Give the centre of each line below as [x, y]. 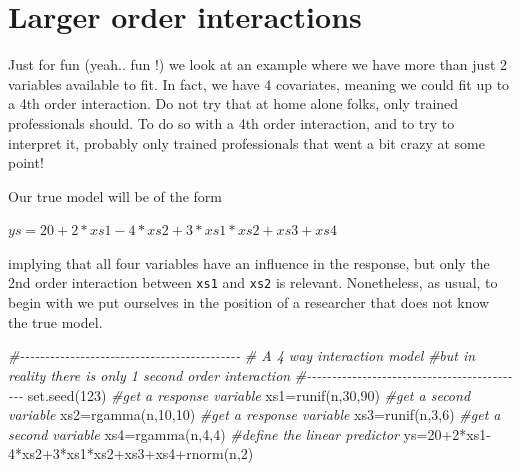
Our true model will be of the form [115, 195]
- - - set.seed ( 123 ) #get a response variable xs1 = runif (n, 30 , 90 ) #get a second [239, 394]
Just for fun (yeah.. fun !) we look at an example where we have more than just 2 [257, 64]
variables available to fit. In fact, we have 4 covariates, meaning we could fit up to [259, 83]
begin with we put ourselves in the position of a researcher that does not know [249, 302]
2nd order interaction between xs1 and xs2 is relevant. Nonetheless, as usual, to [253, 282]
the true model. [55, 321]
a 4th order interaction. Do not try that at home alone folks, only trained [233, 103]
